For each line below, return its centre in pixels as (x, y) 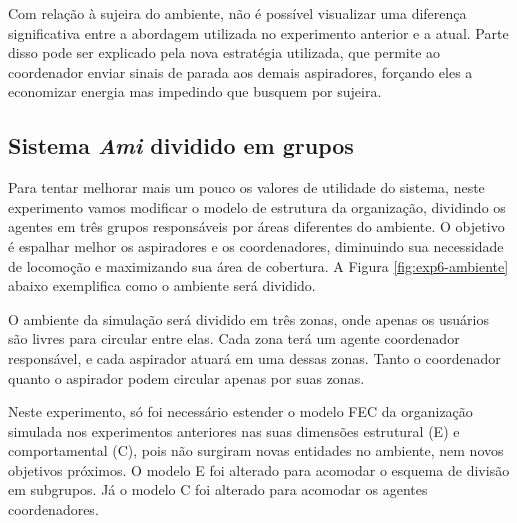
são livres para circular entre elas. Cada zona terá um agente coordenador (234, 338)
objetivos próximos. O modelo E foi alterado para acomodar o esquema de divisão (259, 469)
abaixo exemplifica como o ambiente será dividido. (162, 285)
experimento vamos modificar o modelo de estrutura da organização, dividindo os (257, 206)
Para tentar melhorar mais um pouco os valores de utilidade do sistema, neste (246, 187)
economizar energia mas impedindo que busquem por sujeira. (195, 91)
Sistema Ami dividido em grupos (181, 145)
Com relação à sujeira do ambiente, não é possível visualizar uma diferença (237, 13)
